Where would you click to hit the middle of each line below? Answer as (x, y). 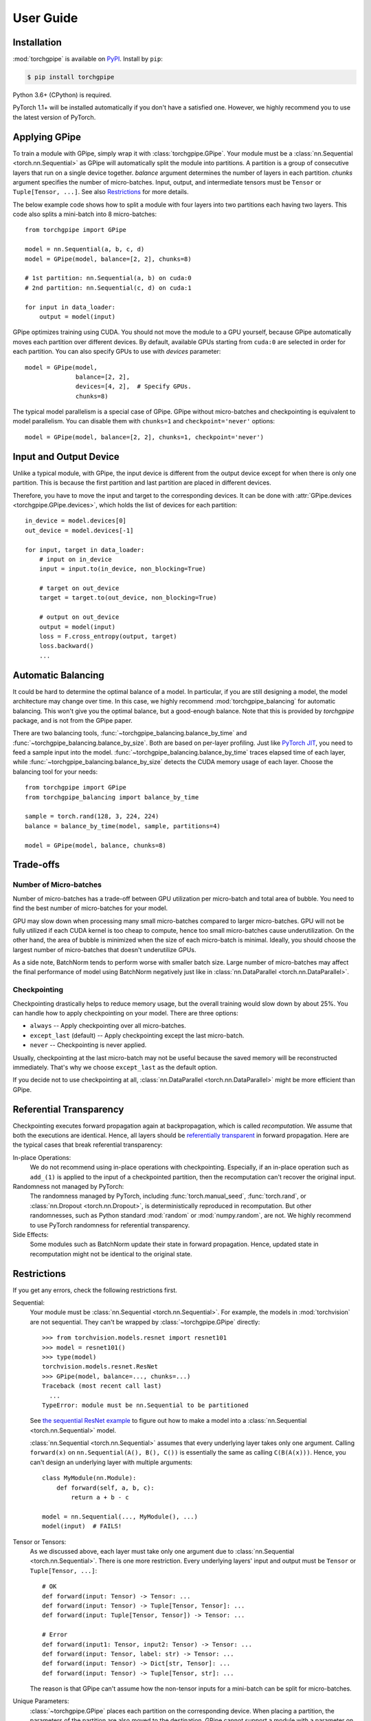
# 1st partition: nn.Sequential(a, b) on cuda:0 (108, 278)
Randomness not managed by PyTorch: (68, 1186)
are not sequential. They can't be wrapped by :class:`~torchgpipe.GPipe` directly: (145, 1322)
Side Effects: (31, 1234)
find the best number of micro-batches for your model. (90, 908)
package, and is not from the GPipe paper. (73, 720)
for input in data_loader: (70, 307)
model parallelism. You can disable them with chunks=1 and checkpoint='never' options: (144, 421)
